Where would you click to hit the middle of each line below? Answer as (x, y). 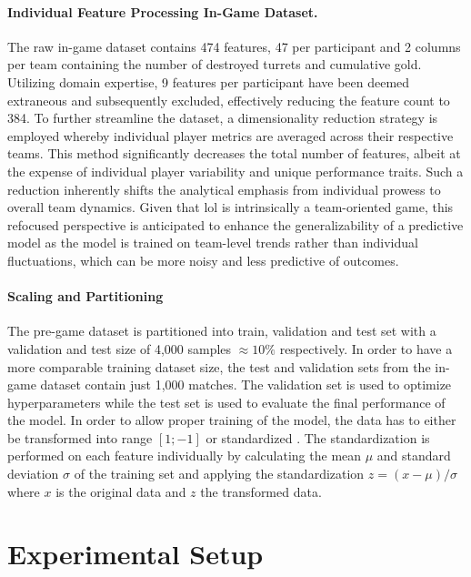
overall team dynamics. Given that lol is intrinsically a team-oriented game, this (230, 207)
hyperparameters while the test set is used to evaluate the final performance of (226, 402)
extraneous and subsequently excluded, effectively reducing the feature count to (229, 100)
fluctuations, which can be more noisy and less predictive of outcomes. (203, 260)
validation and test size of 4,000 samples (120, 348)
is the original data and (121, 491)
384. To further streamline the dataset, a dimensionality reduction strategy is (223, 118)
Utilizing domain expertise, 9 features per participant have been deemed (209, 81)
